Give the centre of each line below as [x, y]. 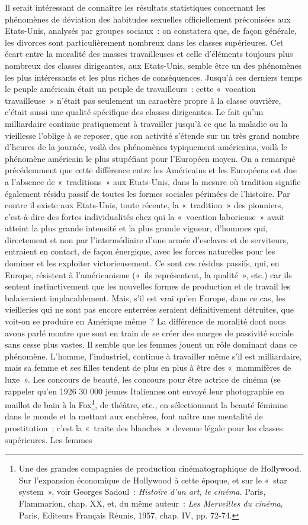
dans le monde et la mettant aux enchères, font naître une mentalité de [134, 416]
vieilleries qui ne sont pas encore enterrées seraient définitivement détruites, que [149, 309]
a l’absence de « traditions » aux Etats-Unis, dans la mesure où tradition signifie [153, 181]
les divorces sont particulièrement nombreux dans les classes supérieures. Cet [144, 42]
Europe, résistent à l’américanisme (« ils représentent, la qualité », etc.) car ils [148, 274]
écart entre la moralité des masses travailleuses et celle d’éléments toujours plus [149, 54]
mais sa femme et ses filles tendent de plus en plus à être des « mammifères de [148, 367]
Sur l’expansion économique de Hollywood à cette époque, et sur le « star [153, 480]
